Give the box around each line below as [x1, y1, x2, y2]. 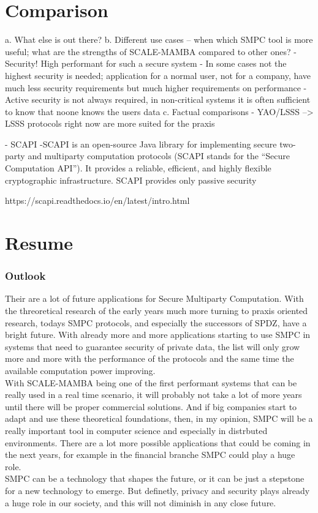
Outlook [5, 268, 46, 283]
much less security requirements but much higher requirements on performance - [5, 81, 307, 94]
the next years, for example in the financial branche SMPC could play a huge [5, 448, 295, 461]
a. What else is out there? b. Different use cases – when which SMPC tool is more [5, 33, 313, 46]
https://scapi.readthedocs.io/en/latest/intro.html [5, 194, 190, 207]
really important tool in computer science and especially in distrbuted [5, 424, 268, 436]
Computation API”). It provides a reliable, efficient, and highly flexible [5, 162, 271, 174]
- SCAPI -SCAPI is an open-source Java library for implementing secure [5, 137, 277, 150]
